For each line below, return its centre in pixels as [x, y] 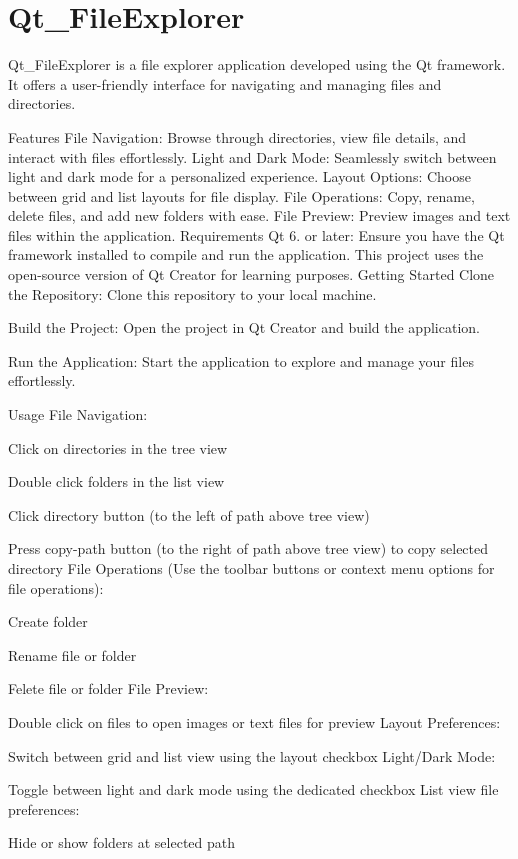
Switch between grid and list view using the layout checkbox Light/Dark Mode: [252, 755]
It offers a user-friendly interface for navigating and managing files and [225, 83]
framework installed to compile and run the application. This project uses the [246, 254]
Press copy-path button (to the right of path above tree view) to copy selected [248, 548]
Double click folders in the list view [116, 481]
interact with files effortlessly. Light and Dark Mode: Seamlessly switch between [252, 156]
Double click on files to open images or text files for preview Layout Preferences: [254, 721]
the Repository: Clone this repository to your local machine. [192, 293]
